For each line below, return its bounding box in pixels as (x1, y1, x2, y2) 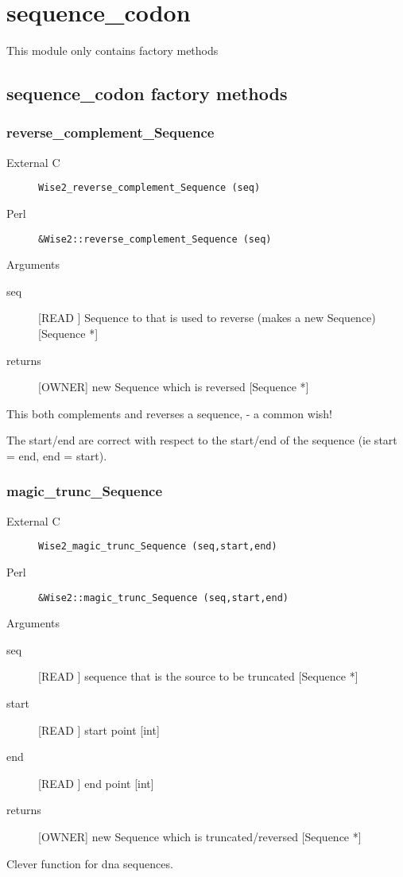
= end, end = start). (6, 447, 107, 464)
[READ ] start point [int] (38, 721, 160, 738)
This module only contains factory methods (6, 42, 219, 59)
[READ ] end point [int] (38, 774, 154, 791)
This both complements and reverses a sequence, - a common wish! (6, 405, 332, 421)
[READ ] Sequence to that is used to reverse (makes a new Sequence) (38, 309, 376, 326)
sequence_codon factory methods (6, 81, 288, 106)
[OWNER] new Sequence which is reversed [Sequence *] (38, 378, 309, 395)
